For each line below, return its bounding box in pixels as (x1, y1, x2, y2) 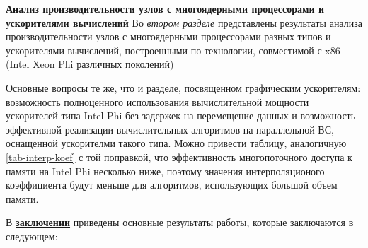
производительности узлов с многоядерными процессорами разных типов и (6, 29, 331, 44)
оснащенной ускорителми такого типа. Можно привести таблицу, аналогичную (6, 136, 347, 150)
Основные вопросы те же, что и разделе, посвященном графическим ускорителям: (6, 80, 361, 95)
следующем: (6, 228, 58, 243)
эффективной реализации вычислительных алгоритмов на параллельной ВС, (6, 122, 334, 136)
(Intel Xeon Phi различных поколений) (6, 57, 174, 71)
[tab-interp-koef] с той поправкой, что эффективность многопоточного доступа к (6, 149, 352, 164)
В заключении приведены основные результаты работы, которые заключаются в (6, 215, 354, 230)
